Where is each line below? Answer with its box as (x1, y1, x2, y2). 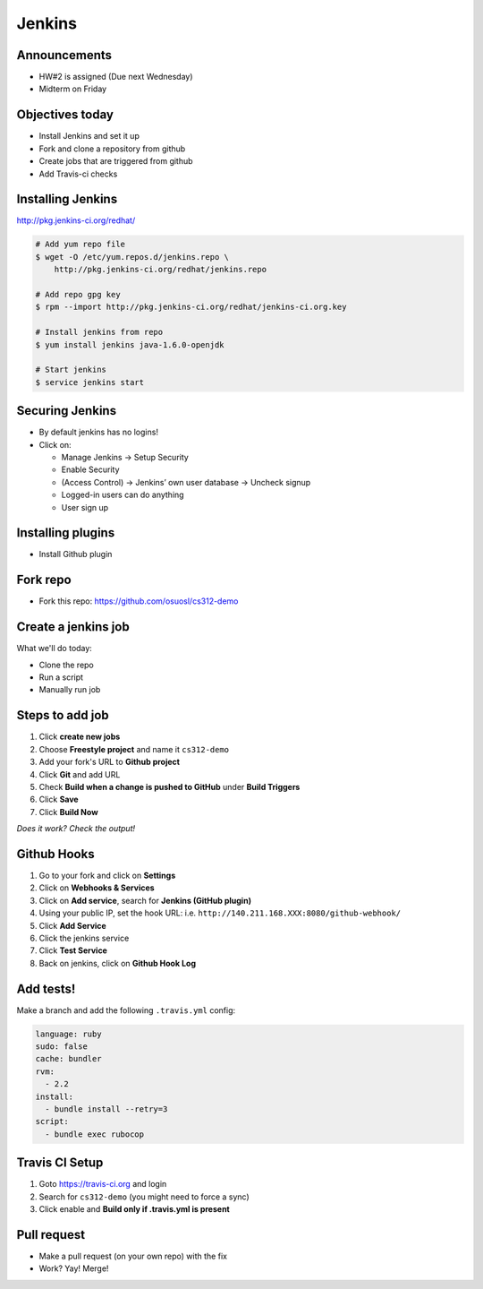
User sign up (61, 502, 109, 512)
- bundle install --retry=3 (45, 1104, 168, 1114)
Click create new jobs (38, 731, 121, 743)
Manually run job (38, 684, 101, 695)
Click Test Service (38, 945, 107, 956)
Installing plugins (16, 525, 115, 541)
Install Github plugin (38, 549, 113, 560)
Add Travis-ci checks (38, 168, 118, 179)
